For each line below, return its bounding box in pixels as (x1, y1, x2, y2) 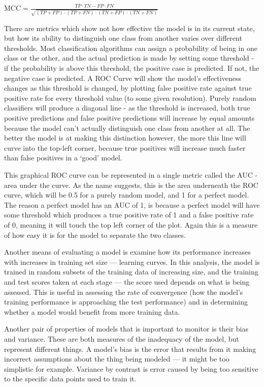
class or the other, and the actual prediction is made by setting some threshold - (4, 52, 254, 63)
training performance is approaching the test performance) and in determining (4, 296, 248, 307)
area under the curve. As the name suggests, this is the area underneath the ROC (4, 179, 258, 190)
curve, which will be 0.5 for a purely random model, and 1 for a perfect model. (4, 189, 249, 200)
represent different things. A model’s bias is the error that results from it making (4, 343, 256, 354)
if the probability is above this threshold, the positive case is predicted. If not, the (4, 63, 259, 73)
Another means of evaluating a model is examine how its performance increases (4, 246, 251, 257)
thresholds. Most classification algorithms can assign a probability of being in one (4, 42, 257, 53)
